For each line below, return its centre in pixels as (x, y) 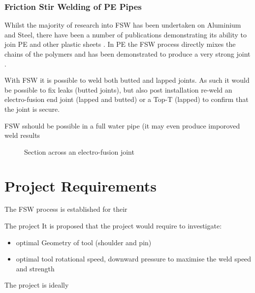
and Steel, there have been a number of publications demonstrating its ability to (126, 34)
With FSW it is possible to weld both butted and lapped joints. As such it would (127, 80)
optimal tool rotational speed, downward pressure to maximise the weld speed (134, 259)
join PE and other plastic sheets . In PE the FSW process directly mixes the (120, 44)
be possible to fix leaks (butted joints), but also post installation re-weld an (118, 89)
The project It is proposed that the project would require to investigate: (113, 226)
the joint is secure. (32, 109)
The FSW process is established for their (66, 209)
